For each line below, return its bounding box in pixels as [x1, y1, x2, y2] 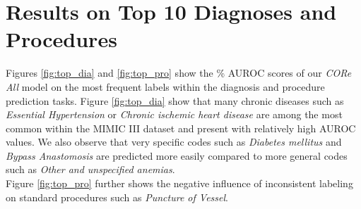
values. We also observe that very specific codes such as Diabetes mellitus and [6, 134, 342, 149]
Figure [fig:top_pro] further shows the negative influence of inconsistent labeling [6, 176, 353, 191]
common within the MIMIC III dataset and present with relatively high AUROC [6, 120, 356, 135]
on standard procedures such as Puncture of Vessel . [6, 189, 228, 204]
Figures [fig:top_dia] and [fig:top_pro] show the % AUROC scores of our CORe [6, 65, 352, 80]
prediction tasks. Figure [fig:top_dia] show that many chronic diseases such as [6, 93, 344, 108]
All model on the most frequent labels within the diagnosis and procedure [6, 79, 325, 94]
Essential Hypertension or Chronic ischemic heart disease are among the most [6, 107, 343, 122]
